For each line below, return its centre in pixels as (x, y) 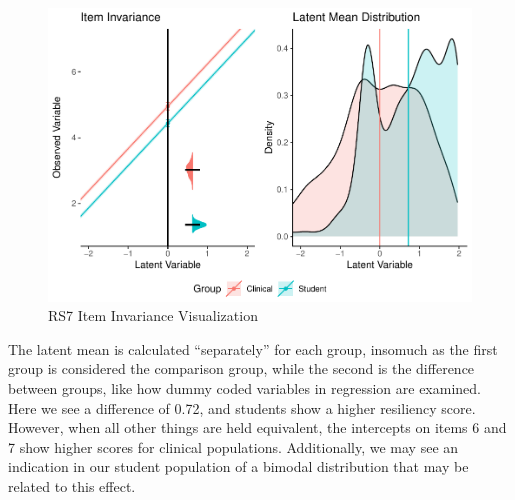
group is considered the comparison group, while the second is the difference (241, 368)
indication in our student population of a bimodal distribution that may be (238, 466)
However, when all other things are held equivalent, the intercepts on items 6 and (257, 427)
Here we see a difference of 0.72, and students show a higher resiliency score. (242, 407)
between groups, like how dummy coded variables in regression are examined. (244, 387)
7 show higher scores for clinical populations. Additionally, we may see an (233, 446)
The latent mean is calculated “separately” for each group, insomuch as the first (253, 348)
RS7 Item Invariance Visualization (153, 315)
